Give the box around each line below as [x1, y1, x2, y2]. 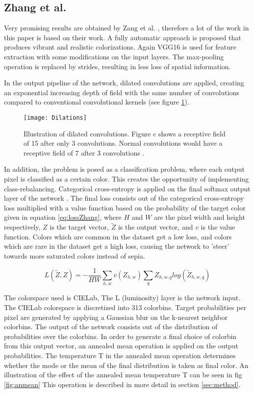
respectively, [4, 222, 41, 232]
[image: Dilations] [24, 114, 87, 121]
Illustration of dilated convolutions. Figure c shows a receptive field [24, 128, 226, 138]
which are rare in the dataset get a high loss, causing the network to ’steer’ [4, 241, 229, 251]
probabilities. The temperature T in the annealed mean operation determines [4, 350, 236, 360]
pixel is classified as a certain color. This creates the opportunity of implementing [4, 173, 249, 183]
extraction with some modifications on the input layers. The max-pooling [4, 51, 224, 61]
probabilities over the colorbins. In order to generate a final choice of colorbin [4, 331, 237, 341]
